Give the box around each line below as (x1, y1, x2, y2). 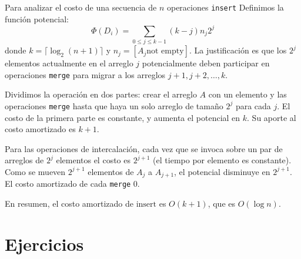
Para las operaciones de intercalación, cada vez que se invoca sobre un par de (5, 142, 283, 154)
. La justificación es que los (189, 44, 287, 56)
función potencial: (5, 12, 69, 25)
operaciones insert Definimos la (166, 1, 284, 13)
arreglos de (5, 154, 44, 166)
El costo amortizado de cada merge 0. (5, 177, 140, 190)
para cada (235, 99, 271, 112)
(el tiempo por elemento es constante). (153, 154, 292, 166)
